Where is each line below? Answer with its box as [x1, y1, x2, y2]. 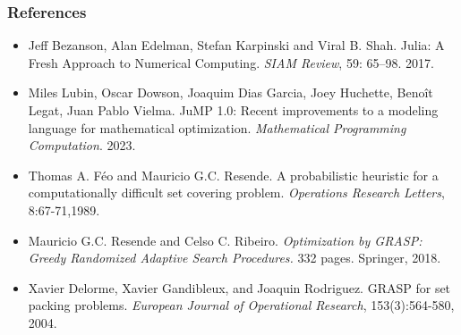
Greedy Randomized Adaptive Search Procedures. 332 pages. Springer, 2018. [28, 248, 441, 267]
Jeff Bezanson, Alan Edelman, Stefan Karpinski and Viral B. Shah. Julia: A [28, 36, 445, 54]
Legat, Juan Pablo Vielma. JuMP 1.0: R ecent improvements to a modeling [28, 101, 439, 119]
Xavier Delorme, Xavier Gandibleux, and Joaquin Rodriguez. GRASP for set [28, 278, 451, 297]
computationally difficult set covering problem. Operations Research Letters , [28, 183, 445, 202]
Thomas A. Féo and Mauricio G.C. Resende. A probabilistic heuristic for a [28, 165, 439, 184]
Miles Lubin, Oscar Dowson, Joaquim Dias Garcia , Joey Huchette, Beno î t [28, 83, 433, 102]
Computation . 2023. [28, 136, 136, 155]
